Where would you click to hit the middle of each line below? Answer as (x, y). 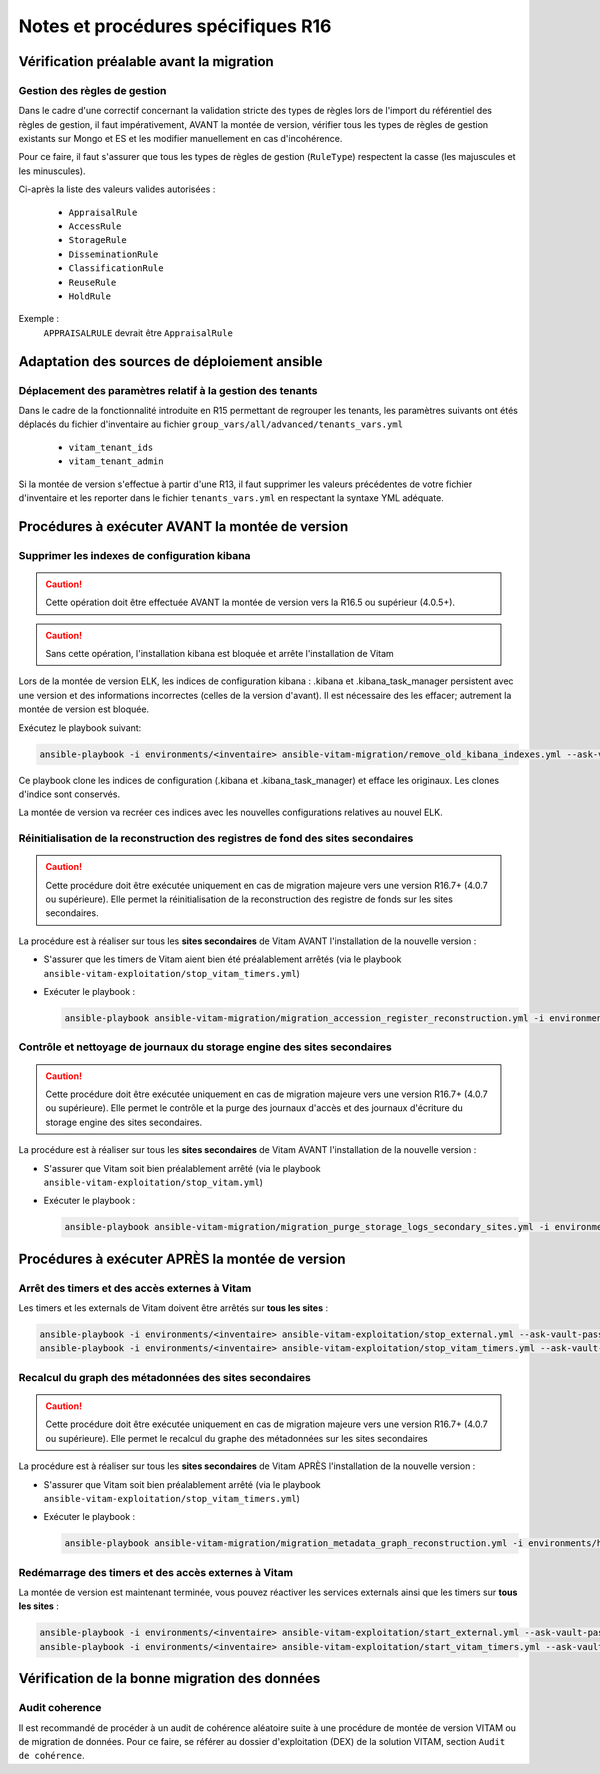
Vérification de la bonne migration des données (169, 1678)
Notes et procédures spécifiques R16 (175, 26)
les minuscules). (52, 171)
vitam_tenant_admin (116, 461)
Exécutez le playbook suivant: (80, 727)
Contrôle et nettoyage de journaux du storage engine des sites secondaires (205, 1047)
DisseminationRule (113, 254)
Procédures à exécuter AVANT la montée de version (183, 526)
